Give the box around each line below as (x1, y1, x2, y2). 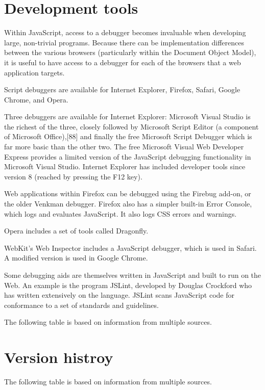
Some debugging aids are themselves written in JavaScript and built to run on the (4, 270, 261, 280)
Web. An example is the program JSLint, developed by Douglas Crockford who (4, 279, 252, 290)
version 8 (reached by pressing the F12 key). (4, 171, 142, 181)
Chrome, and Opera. (4, 94, 68, 105)
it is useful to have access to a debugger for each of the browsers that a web (4, 57, 241, 67)
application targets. (4, 67, 65, 77)
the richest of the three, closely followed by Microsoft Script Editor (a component (4, 121, 259, 132)
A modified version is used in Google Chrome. (4, 252, 148, 263)
